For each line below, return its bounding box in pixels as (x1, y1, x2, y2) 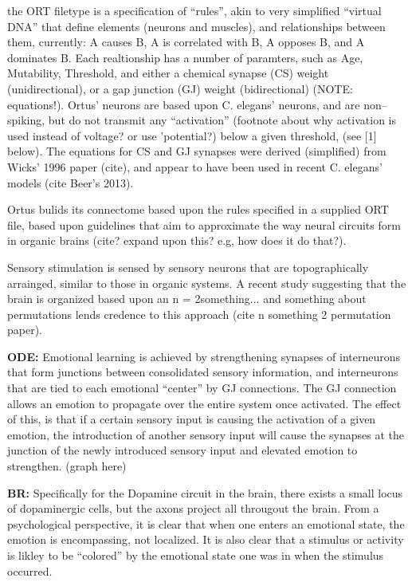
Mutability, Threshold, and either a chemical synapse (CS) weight (7, 65, 329, 81)
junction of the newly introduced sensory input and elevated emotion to (7, 442, 358, 458)
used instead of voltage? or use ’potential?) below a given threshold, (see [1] (7, 127, 377, 144)
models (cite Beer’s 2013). (7, 174, 134, 191)
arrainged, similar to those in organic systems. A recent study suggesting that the (7, 274, 406, 291)
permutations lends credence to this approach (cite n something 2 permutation (7, 305, 391, 322)
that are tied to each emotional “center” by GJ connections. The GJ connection (7, 379, 397, 396)
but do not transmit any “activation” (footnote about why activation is (48, 112, 396, 128)
